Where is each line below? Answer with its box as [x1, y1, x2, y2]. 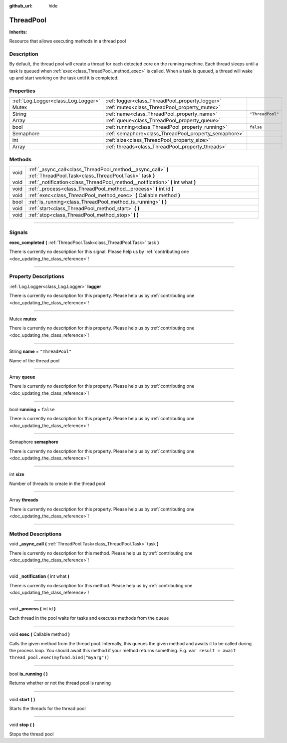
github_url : [9, 3, 32, 8]
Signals [9, 229, 28, 236]
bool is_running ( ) [9, 671, 48, 677]
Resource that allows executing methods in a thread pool [9, 38, 126, 44]
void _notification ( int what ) [9, 573, 70, 579]
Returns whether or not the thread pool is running [9, 680, 111, 686]
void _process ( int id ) [9, 606, 56, 612]
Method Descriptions [9, 530, 62, 537]
